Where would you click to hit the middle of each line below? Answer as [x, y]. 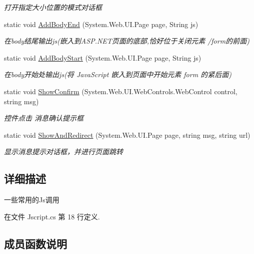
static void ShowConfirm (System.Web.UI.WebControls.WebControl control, [121, 91]
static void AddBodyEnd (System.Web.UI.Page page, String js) [101, 24]
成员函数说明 [35, 243]
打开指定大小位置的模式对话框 [53, 7]
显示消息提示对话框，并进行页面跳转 [63, 152]
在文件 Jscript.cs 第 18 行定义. [52, 216]
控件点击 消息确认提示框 [44, 118]
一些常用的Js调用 [32, 200]
